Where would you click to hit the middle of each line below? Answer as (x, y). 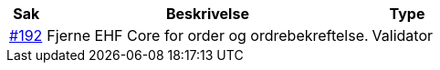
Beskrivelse (208, 14)
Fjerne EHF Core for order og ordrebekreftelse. (208, 35)
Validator (403, 35)
